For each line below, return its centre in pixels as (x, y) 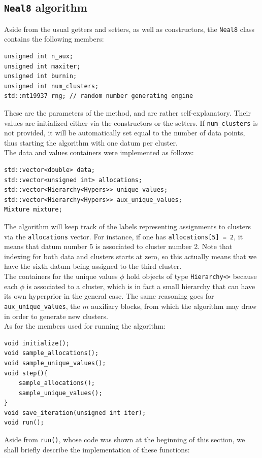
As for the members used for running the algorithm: (85, 326)
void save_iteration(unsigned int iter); (75, 413)
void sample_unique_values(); (55, 363)
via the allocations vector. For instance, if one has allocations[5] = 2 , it (124, 236)
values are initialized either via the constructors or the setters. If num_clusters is (131, 122)
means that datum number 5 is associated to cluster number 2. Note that (118, 246)
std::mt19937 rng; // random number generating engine (99, 96)
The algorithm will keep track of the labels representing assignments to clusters (128, 226)
